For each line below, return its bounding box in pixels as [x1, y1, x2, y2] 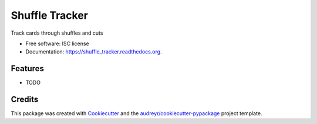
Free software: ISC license [25, 40, 89, 47]
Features [11, 63, 44, 73]
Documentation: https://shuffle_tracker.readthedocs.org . [25, 48, 162, 55]
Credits [11, 95, 39, 105]
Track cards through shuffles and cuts [11, 29, 103, 36]
